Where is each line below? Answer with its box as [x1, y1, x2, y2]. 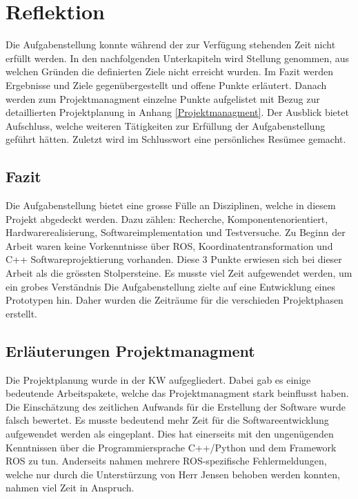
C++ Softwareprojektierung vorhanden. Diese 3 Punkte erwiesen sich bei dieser [6, 252, 342, 266]
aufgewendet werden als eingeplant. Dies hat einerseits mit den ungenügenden [6, 427, 334, 440]
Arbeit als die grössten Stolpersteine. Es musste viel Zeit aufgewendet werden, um [6, 266, 352, 280]
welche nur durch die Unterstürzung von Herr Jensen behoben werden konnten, [6, 467, 340, 481]
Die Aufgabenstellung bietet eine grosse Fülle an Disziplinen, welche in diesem [6, 198, 336, 213]
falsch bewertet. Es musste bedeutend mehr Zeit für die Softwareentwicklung [6, 413, 329, 427]
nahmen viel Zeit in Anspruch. [6, 480, 135, 495]
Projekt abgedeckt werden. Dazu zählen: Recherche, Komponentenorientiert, [6, 211, 328, 226]
